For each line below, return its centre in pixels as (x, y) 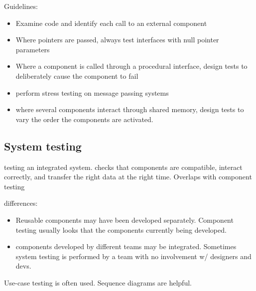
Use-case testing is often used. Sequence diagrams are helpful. (98, 282)
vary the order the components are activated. (84, 119)
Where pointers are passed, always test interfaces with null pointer (117, 40)
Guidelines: (21, 6)
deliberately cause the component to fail (77, 75)
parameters (33, 49)
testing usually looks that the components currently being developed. (121, 229)
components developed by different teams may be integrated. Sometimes (126, 246)
